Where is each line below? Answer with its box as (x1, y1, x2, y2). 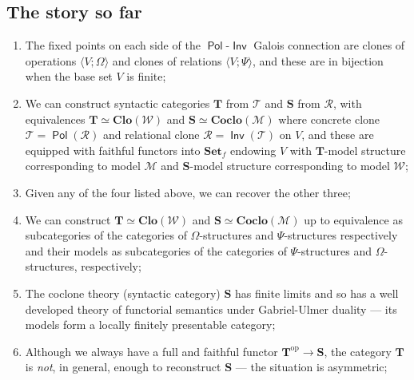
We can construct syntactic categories (25, 94, 210, 111)
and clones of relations (112, 52, 222, 69)
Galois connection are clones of (253, 37, 405, 53)
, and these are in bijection (253, 52, 384, 69)
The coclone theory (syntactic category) (25, 284, 221, 301)
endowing (230, 141, 277, 158)
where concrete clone (278, 110, 380, 127)
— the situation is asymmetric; (235, 358, 388, 375)
